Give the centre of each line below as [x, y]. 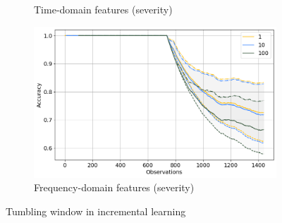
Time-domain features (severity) [103, 9]
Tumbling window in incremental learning [96, 211]
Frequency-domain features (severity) [114, 187]
